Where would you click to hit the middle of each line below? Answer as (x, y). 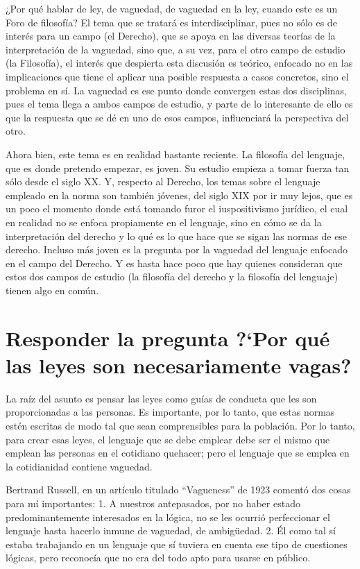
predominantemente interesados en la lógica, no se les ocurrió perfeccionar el (168, 517)
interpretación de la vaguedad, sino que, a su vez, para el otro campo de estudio (175, 49)
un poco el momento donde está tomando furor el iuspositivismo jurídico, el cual (177, 209)
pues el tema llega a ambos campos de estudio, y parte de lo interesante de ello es (179, 104)
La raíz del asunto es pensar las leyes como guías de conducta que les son (161, 398)
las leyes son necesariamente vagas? (179, 365)
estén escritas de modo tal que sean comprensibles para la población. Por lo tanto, (180, 425)
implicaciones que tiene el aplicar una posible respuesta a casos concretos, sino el (177, 76)
